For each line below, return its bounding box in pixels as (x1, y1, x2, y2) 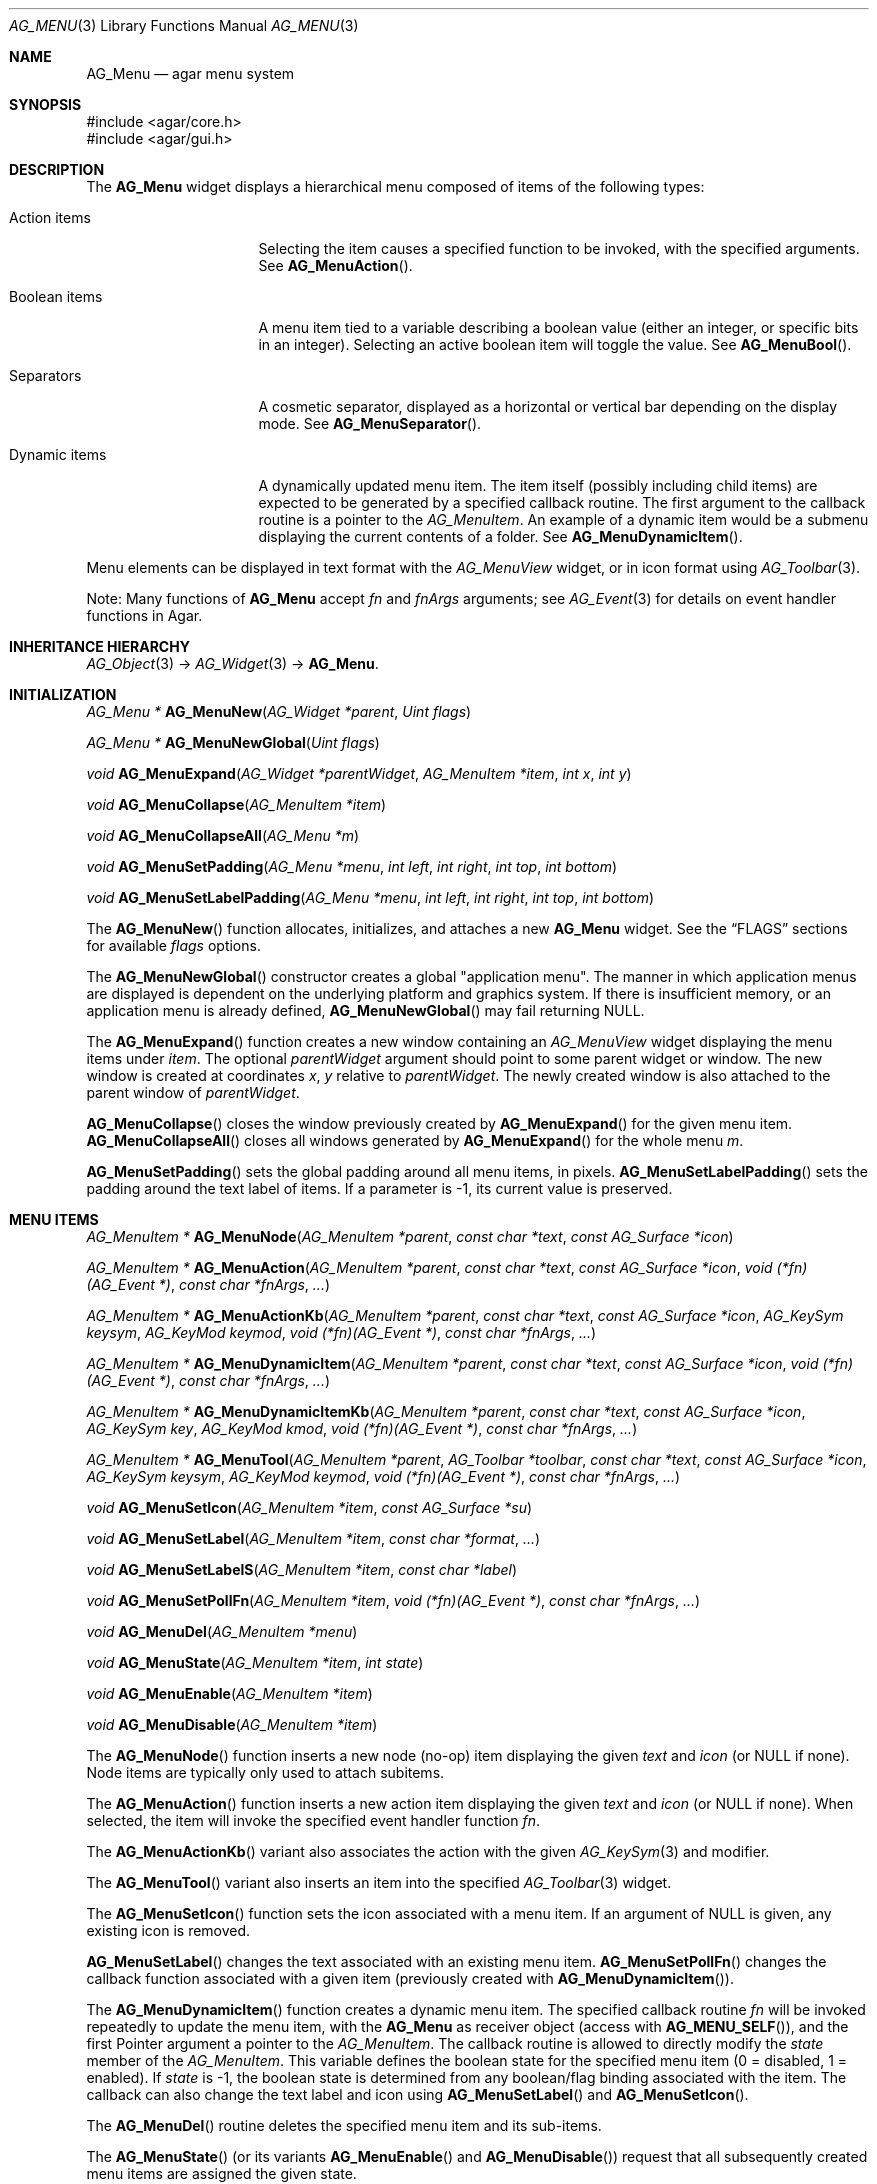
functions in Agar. (86, 607, 203, 624)
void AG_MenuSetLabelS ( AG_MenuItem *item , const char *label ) (86, 1561, 518, 1578)
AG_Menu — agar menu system (86, 65, 295, 82)
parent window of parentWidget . (86, 1084, 300, 1101)
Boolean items (9, 288, 103, 305)
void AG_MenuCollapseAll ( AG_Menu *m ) (86, 827, 360, 844)
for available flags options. (86, 937, 261, 954)
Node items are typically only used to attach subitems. (86, 1764, 445, 1781)
